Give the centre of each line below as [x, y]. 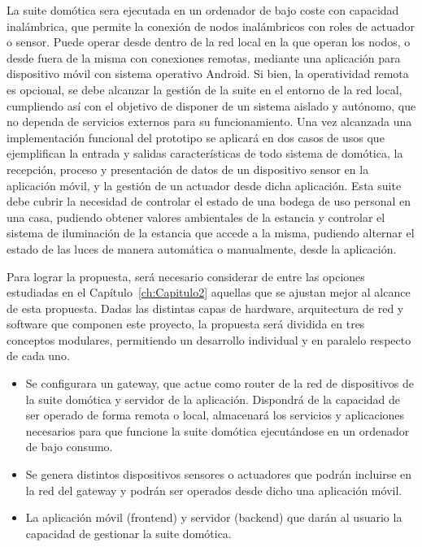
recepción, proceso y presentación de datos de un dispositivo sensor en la [188, 169]
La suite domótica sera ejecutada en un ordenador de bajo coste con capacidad [203, 10]
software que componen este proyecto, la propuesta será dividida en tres [186, 324]
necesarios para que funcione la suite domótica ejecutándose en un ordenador [218, 430]
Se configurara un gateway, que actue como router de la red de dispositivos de [220, 383]
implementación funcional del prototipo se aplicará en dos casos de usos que [196, 137]
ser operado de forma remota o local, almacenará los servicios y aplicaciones [215, 415]
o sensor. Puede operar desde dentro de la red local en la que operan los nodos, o [209, 42]
